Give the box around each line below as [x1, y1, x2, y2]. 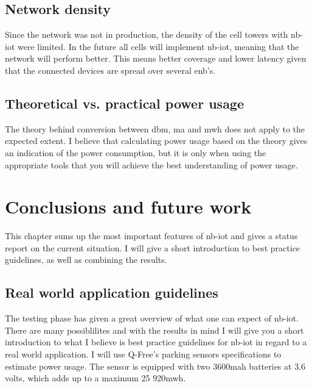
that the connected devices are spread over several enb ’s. [5, 63, 216, 76]
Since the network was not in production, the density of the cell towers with [5, 28, 288, 41]
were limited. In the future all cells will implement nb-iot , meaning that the [18, 40, 299, 52]
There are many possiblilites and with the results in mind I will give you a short [5, 323, 304, 336]
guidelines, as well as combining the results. [5, 253, 167, 266]
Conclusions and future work [5, 194, 252, 219]
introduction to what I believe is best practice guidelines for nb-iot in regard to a [5, 336, 307, 348]
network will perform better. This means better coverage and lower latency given [5, 52, 307, 65]
